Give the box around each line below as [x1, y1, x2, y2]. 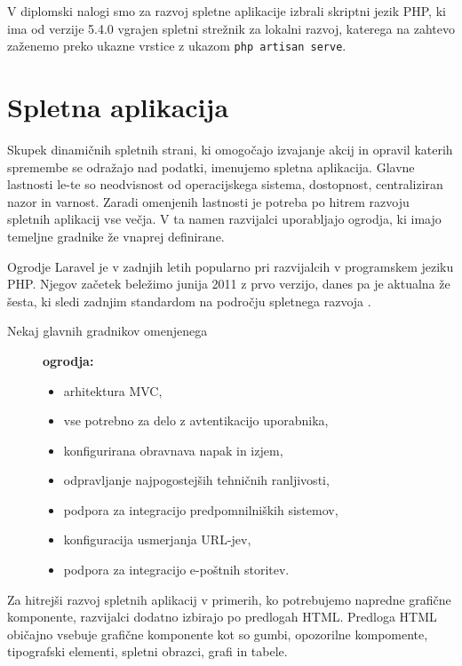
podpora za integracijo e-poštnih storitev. [63, 560, 290, 579]
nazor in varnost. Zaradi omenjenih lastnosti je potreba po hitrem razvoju [7, 192, 410, 210]
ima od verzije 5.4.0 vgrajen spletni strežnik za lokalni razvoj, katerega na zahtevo [7, 19, 455, 37]
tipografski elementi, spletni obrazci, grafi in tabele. [7, 642, 288, 661]
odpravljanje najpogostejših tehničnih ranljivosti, [63, 471, 330, 489]
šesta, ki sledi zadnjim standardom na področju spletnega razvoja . [7, 291, 371, 310]
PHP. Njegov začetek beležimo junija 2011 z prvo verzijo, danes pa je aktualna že [7, 274, 450, 293]
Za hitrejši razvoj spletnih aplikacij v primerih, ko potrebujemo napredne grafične [7, 590, 451, 608]
